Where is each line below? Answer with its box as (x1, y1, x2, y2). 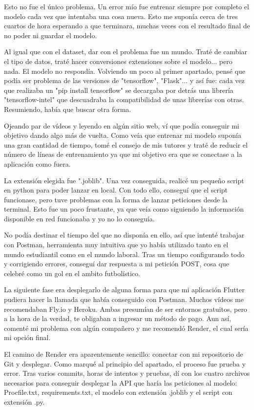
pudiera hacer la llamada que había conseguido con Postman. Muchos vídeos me (4, 294, 244, 304)
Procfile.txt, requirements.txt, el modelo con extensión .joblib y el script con (4, 387, 233, 397)
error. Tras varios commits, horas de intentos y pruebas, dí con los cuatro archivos (4, 368, 250, 378)
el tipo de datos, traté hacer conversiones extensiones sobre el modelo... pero (4, 56, 233, 66)
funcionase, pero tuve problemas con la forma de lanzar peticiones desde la (4, 194, 228, 204)
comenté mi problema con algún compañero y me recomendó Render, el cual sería (4, 323, 249, 333)
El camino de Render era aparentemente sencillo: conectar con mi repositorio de (4, 349, 243, 359)
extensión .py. (4, 396, 45, 407)
